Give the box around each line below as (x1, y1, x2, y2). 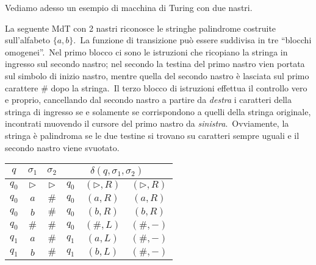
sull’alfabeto (5, 34, 50, 46)
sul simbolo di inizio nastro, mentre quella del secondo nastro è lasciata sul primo (5, 69, 309, 82)
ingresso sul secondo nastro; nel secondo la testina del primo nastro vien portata (5, 57, 305, 70)
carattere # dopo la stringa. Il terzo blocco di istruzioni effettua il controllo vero (5, 81, 307, 94)
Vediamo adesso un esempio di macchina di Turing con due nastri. (5, 1, 253, 13)
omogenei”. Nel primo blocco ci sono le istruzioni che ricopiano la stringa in (5, 45, 288, 58)
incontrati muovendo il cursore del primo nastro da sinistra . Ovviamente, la (5, 117, 289, 130)
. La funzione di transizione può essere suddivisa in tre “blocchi (73, 34, 312, 46)
